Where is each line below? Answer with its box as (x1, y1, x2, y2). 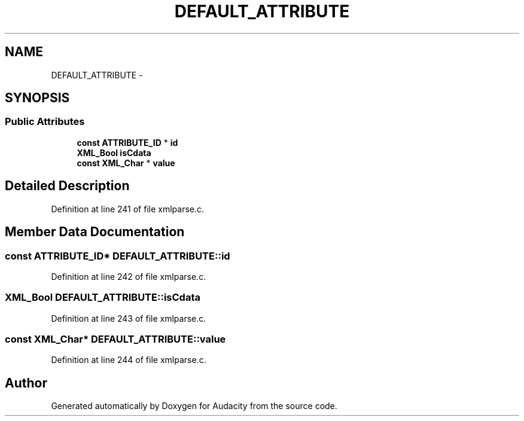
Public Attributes (5, 115, 85, 128)
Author (5, 375, 47, 391)
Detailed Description (5, 178, 130, 194)
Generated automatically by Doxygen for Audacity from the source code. (51, 401, 337, 411)
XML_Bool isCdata (77, 147, 151, 158)
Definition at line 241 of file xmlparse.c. (51, 203, 205, 214)
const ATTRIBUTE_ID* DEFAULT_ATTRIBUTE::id (5, 249, 230, 262)
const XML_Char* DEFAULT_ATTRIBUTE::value (5, 333, 226, 345)
